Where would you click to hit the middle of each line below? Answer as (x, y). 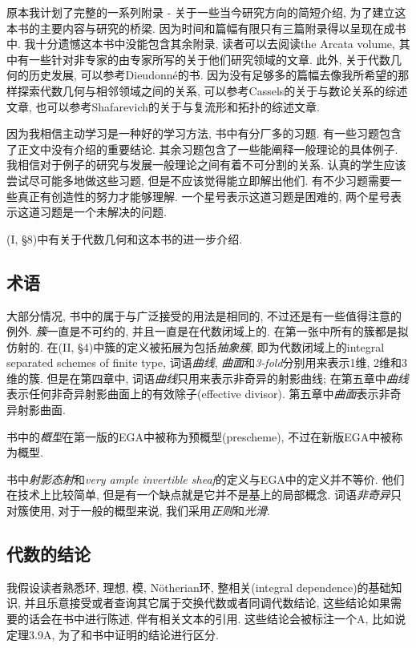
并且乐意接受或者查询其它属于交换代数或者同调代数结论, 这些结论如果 (208, 603)
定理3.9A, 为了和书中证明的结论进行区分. (113, 634)
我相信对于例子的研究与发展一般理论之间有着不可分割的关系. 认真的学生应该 (206, 165)
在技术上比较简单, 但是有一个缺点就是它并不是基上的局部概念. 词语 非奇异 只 (204, 495)
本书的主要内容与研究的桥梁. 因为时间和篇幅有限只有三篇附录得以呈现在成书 (206, 28)
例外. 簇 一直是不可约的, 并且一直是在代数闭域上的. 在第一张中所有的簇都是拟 (208, 331)
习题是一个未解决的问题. (103, 212)
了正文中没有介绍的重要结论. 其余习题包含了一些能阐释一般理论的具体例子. (202, 149)
